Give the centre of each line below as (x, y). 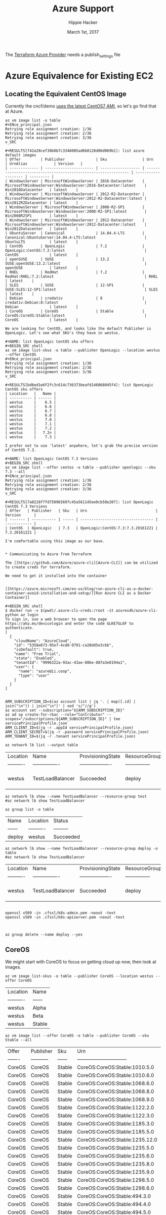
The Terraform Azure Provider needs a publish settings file (63, 55)
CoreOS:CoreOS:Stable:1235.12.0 (117, 1140)
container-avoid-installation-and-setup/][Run (54, 593)
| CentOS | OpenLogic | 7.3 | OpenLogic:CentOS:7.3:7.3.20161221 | (82, 528)
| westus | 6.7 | (31, 411)
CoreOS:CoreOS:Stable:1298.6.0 (115, 1188)
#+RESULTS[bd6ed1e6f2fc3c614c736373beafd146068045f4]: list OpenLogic (79, 385)
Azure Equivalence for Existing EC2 (79, 76)
